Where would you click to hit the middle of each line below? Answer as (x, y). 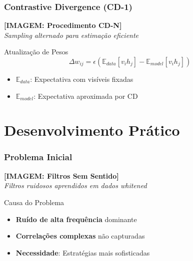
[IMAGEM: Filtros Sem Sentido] (61, 175)
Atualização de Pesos (36, 52)
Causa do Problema (34, 202)
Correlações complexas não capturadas (80, 236)
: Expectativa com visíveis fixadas (82, 79)
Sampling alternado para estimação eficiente (71, 35)
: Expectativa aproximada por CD (86, 96)
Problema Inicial (38, 157)
